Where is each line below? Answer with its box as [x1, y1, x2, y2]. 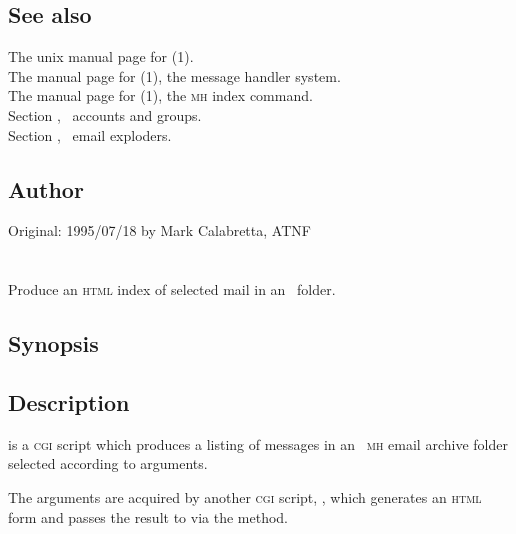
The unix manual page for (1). [8, 46, 194, 67]
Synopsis [8, 328, 99, 359]
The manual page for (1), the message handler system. [8, 65, 341, 86]
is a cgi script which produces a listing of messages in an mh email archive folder [8, 433, 508, 454]
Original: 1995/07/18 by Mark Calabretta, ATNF [8, 220, 311, 241]
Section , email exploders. [8, 124, 172, 145]
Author [8, 173, 84, 204]
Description [8, 386, 130, 417]
